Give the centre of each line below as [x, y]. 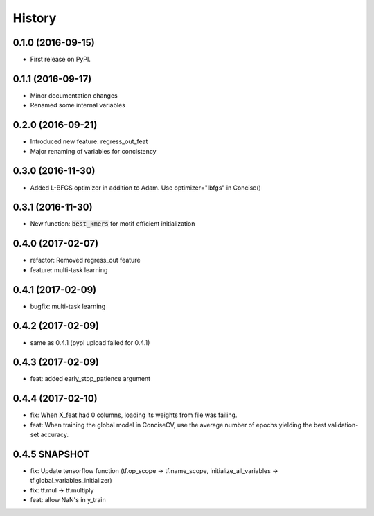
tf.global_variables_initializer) [71, 481]
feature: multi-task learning [69, 269]
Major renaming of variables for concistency [93, 151]
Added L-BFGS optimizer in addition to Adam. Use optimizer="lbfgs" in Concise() [145, 188]
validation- [343, 425]
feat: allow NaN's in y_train [68, 500]
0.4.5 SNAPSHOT [51, 454]
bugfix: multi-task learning [68, 306]
